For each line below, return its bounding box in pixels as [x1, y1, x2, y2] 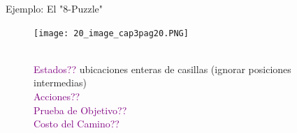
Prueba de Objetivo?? [34, 102, 127, 117]
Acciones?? [34, 89, 80, 104]
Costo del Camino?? [34, 116, 119, 131]
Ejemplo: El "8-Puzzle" [6, 1, 103, 15]
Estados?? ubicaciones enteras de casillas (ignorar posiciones [34, 61, 291, 76]
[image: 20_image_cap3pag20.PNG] [34, 28, 189, 38]
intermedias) [34, 75, 87, 90]
